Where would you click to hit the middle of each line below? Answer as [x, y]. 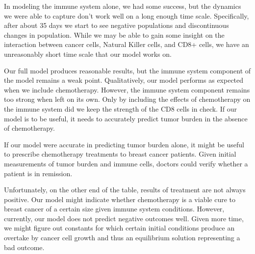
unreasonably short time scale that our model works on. [88, 54]
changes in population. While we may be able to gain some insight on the [114, 35]
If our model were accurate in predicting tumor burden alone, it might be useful [124, 144]
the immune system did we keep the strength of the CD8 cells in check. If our [120, 108]
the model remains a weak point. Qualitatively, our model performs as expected [124, 80]
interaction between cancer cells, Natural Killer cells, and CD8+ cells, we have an [127, 44]
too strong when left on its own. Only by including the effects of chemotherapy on [127, 99]
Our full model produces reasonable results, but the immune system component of [127, 70]
